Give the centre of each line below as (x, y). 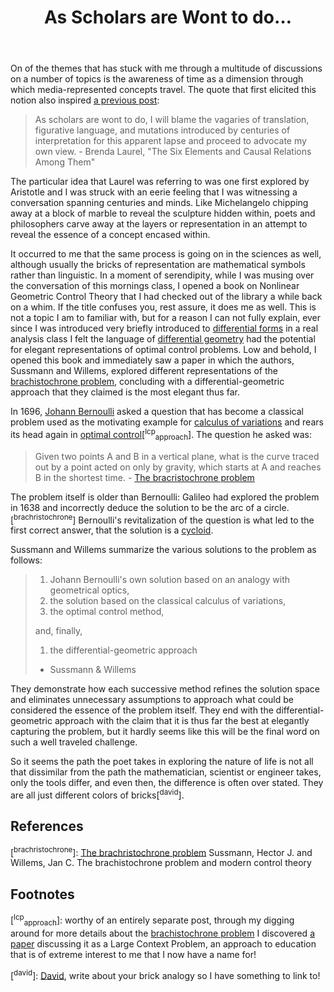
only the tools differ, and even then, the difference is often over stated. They (167, 783)
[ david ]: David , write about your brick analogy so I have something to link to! (165, 974)
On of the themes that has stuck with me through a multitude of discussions (166, 68)
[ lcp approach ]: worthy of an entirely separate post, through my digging (152, 920)
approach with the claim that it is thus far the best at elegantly (182, 721)
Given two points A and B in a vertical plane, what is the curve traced (177, 456)
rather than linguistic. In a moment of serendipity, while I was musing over (162, 275)
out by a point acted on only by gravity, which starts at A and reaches (178, 467)
